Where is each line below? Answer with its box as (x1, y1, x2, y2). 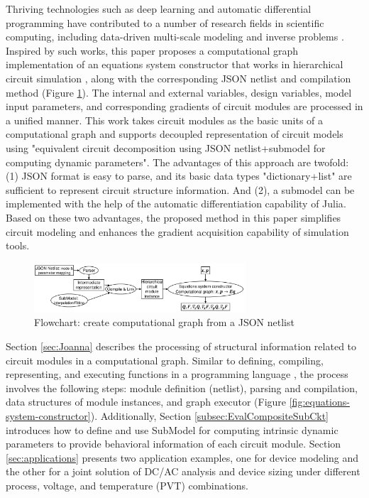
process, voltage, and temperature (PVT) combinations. (6, 477, 248, 492)
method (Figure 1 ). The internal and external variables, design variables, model (6, 85, 352, 99)
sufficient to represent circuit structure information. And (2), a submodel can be (6, 182, 355, 197)
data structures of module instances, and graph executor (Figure (6, 394, 287, 409)
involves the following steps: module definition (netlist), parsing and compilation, (6, 380, 358, 395)
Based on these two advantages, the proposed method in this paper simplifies (6, 210, 341, 224)
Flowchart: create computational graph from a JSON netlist (34, 315, 294, 330)
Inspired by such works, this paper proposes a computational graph (6, 43, 299, 58)
